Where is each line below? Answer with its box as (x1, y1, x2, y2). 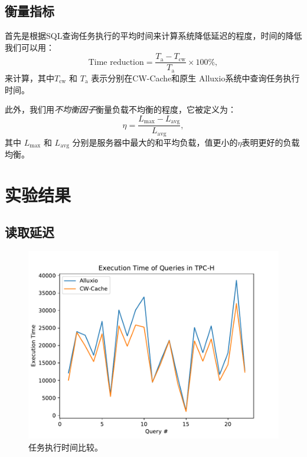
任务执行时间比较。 (28, 440, 103, 453)
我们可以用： (5, 41, 54, 53)
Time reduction (88, 58, 144, 67)
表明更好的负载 (241, 136, 300, 148)
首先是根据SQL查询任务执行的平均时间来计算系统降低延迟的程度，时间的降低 (5, 29, 302, 42)
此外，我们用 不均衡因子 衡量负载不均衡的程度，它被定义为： (5, 103, 236, 116)
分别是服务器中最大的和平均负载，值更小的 (72, 136, 238, 148)
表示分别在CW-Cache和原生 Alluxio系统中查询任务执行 (91, 71, 300, 84)
